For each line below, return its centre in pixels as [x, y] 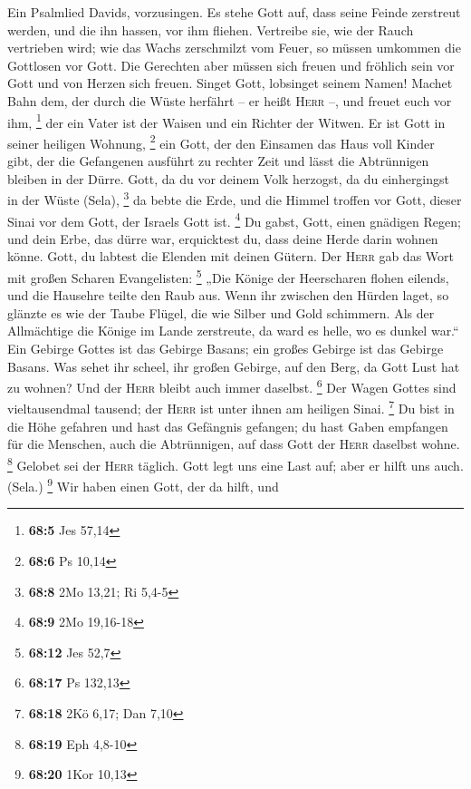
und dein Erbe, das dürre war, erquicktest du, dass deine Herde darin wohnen [223, 238]
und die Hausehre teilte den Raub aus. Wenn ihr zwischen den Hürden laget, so [228, 295]
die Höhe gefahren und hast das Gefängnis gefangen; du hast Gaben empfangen [228, 426]
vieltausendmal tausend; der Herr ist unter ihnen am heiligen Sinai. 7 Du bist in [231, 407]
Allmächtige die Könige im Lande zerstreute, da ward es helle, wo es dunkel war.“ [233, 331]
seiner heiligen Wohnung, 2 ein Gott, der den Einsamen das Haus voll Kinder [221, 141]
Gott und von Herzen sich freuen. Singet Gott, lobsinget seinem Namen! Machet [230, 83]
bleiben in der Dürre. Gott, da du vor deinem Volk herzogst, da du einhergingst [229, 178]
